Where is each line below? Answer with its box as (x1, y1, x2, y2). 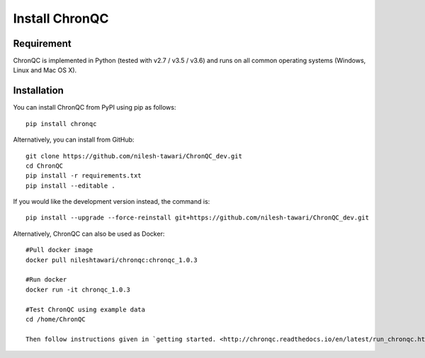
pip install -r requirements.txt (25, 172, 142, 180)
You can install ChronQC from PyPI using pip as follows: (13, 103, 176, 112)
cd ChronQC (25, 161, 64, 170)
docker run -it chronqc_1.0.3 (25, 285, 131, 294)
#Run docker (25, 276, 67, 284)
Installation (13, 85, 64, 97)
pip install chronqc (25, 120, 97, 127)
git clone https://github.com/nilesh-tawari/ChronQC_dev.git (25, 152, 242, 160)
